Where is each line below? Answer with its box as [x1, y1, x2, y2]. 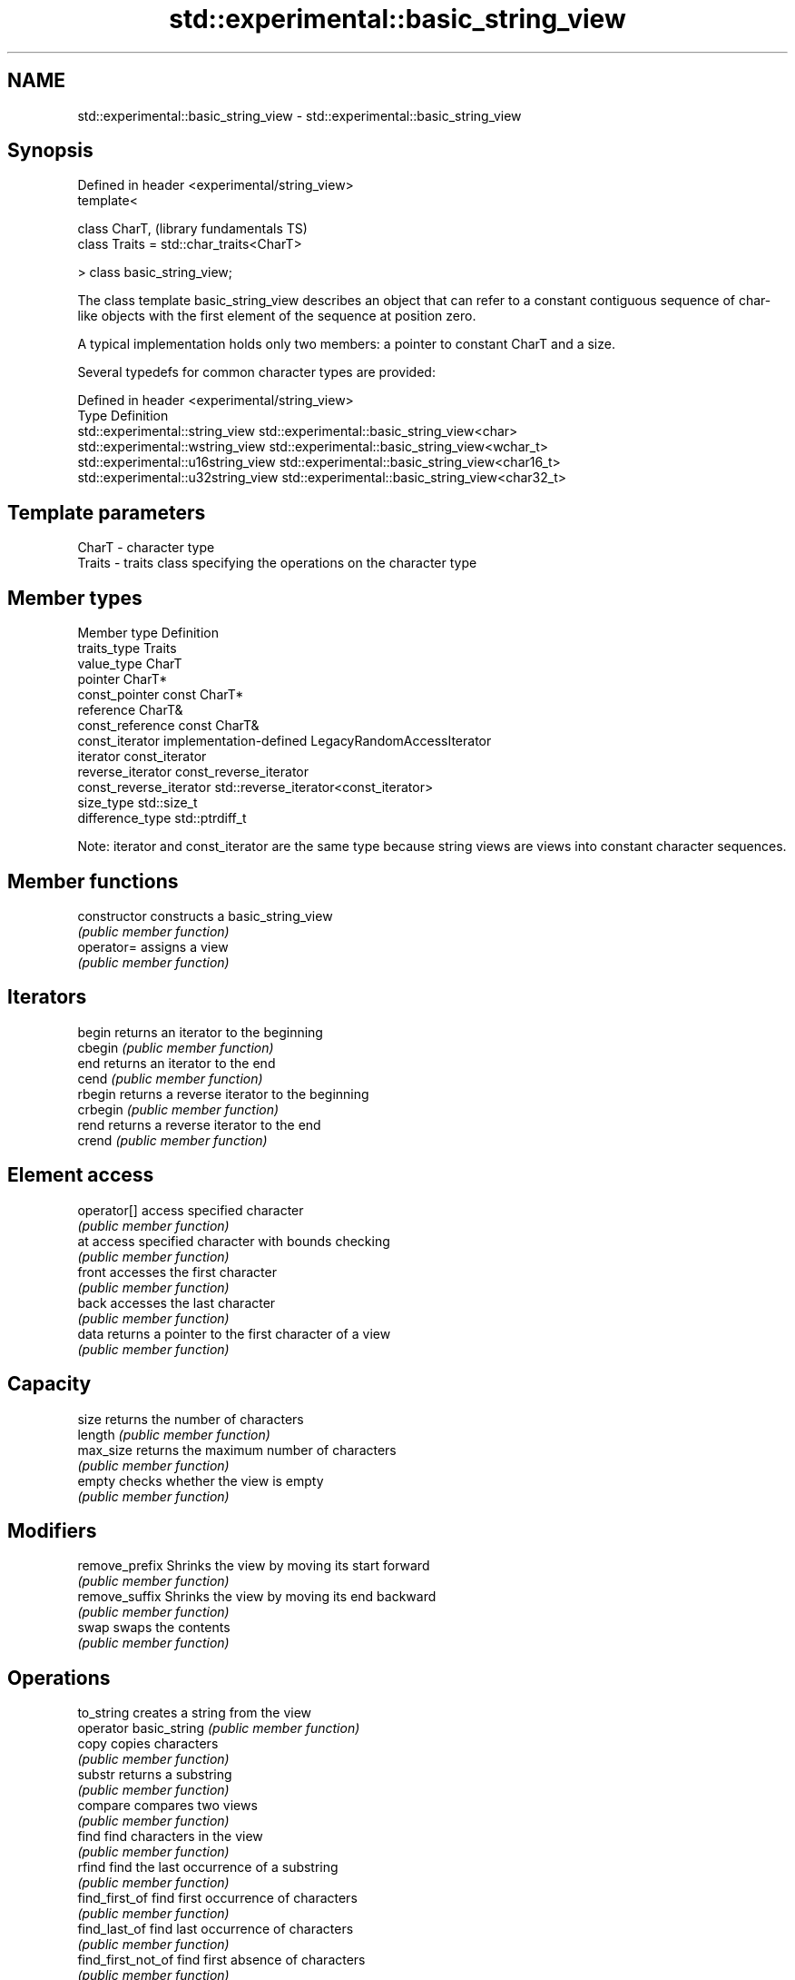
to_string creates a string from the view [77, 1705, 312, 1721]
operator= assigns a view [77, 938, 229, 955]
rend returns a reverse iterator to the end [77, 1116, 321, 1133]
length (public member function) [77, 1426, 270, 1442]
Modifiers [7, 1519, 97, 1542]
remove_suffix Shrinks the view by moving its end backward [77, 1589, 437, 1605]
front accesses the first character [77, 1263, 277, 1280]
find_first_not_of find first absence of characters [77, 1952, 366, 1968]
